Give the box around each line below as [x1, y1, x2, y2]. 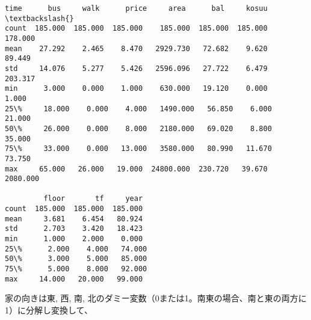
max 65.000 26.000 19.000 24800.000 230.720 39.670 [5, 164, 268, 173]
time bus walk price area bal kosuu [5, 4, 268, 13]
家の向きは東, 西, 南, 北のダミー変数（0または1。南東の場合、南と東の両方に [5, 292, 307, 304]
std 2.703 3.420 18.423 [5, 224, 143, 233]
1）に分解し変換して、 [5, 303, 93, 316]
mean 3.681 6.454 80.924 [5, 214, 143, 223]
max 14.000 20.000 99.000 [5, 274, 143, 283]
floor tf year [43, 194, 143, 203]
